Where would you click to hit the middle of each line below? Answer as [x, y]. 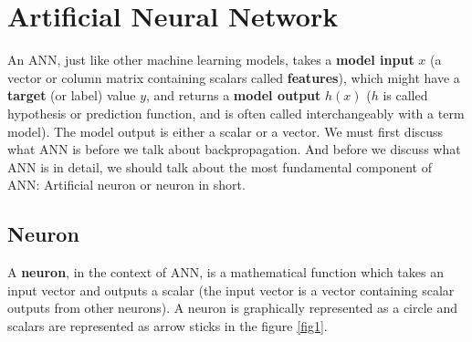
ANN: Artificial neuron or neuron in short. [126, 185]
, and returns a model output [234, 95]
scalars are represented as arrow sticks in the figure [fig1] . [168, 325]
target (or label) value [72, 95]
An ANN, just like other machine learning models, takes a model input [211, 60]
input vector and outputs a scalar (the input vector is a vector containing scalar [231, 290]
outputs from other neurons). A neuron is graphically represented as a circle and [233, 308]
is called [405, 95]
